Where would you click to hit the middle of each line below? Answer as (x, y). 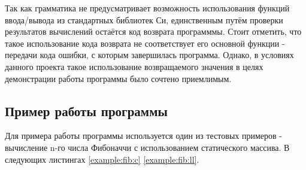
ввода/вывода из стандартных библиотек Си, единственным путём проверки (144, 19)
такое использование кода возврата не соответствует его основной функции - (145, 43)
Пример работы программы (86, 110)
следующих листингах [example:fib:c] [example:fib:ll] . (102, 159)
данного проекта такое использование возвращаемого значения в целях (134, 66)
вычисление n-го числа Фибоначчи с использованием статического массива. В (147, 147)
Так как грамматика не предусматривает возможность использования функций (147, 8)
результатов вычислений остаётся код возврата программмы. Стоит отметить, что (153, 31)
